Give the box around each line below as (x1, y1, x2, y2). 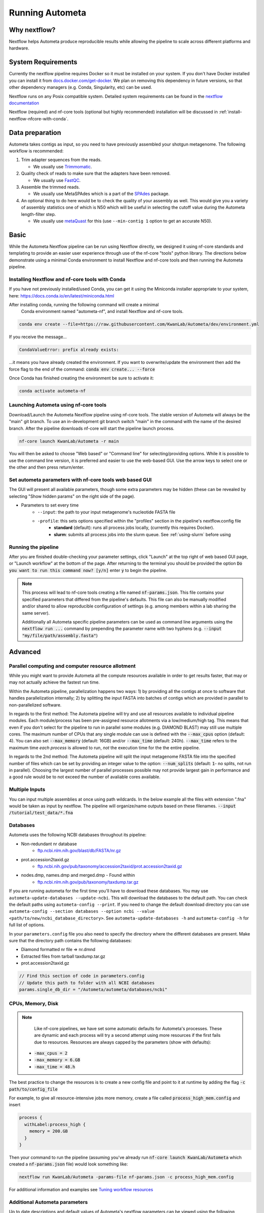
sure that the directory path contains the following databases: (9, 937, 132, 943)
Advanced (9, 648, 41, 656)
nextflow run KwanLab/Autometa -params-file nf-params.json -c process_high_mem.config (19, 1174, 234, 1180)
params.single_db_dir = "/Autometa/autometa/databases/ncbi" (19, 986, 168, 992)
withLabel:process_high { (24, 1121, 86, 1127)
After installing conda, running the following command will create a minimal (9, 301, 159, 308)
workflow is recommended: (9, 148, 64, 154)
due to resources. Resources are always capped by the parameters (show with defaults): (34, 1039, 212, 1045)
